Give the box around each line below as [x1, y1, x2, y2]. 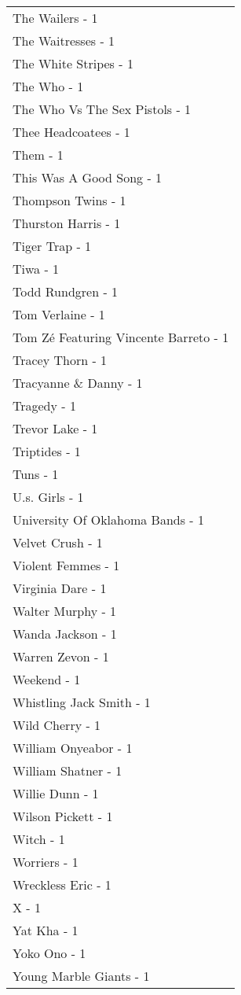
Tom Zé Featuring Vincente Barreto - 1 [13, 328, 229, 346]
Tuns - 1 [13, 465, 59, 483]
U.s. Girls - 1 [13, 488, 84, 506]
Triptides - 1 [13, 442, 81, 460]
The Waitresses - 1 [13, 31, 115, 50]
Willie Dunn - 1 [13, 784, 99, 802]
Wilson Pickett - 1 [13, 807, 113, 825]
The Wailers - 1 [13, 9, 98, 27]
